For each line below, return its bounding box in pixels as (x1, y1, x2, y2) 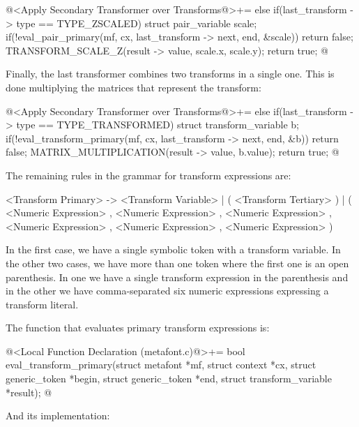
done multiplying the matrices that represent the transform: (6, 80, 261, 94)
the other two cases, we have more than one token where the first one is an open (6, 255, 349, 270)
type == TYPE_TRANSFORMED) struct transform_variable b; (16, 117, 299, 132)
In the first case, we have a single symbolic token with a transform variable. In (6, 242, 341, 257)
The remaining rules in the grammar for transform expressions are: (6, 167, 291, 182)
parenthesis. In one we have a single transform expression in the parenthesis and (6, 269, 349, 284)
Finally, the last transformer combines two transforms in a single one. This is (6, 66, 335, 81)
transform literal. (6, 297, 79, 311)
